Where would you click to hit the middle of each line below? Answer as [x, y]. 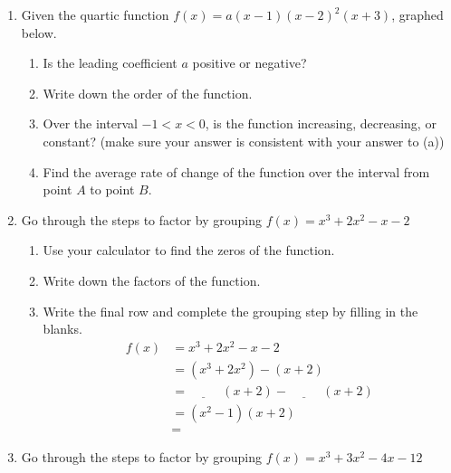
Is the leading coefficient [110, 63]
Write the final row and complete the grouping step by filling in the [230, 311]
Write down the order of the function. [148, 93]
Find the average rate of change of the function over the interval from [236, 171]
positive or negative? [249, 63]
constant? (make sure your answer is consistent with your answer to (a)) [244, 141]
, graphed [417, 14]
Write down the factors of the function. [152, 280]
